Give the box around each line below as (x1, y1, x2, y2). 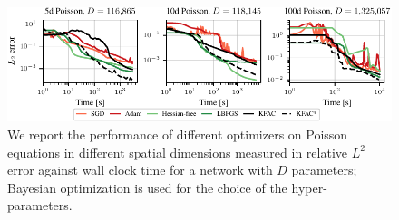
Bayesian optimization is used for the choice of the (7, 177, 287, 196)
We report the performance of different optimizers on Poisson (7, 124, 348, 143)
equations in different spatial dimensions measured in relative (7, 142, 348, 161)
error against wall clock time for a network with (7, 160, 273, 179)
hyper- (291, 177, 327, 196)
